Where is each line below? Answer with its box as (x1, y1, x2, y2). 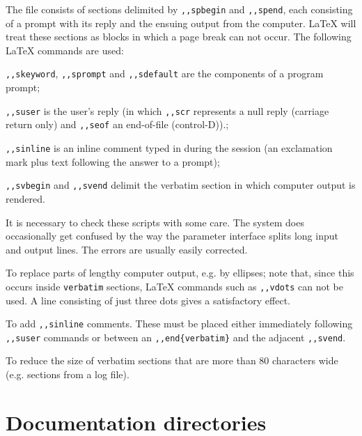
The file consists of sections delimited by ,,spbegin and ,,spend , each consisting (6, 2, 353, 16)
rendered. (6, 191, 45, 205)
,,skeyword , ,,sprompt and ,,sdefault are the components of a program (6, 66, 324, 81)
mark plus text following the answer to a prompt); (6, 154, 220, 169)
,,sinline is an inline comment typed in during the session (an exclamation (6, 141, 333, 155)
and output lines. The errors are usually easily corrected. (6, 242, 248, 256)
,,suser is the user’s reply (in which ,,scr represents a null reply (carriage (6, 103, 329, 118)
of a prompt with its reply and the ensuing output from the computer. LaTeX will (6, 15, 356, 30)
